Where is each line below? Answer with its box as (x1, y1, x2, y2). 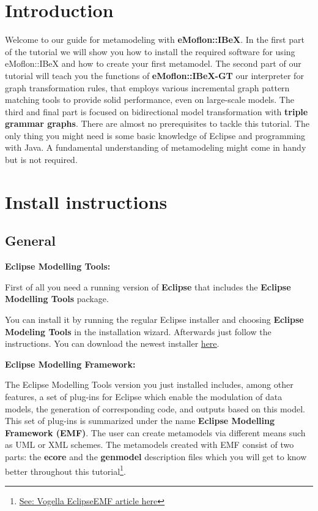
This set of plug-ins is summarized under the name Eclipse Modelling (5, 414, 275, 427)
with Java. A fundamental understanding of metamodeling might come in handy (5, 141, 306, 154)
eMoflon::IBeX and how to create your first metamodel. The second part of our (5, 57, 301, 70)
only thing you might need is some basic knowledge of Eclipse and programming (5, 129, 305, 142)
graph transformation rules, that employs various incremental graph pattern (5, 81, 290, 94)
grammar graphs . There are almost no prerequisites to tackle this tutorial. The (5, 117, 309, 130)
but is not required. (5, 153, 78, 166)
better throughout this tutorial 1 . (5, 463, 126, 477)
